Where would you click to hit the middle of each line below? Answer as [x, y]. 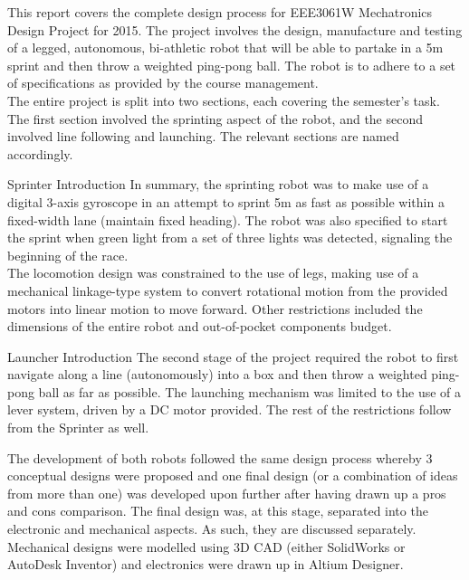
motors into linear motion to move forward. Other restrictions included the [215, 308]
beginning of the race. [68, 255]
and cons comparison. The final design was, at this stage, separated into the [218, 511]
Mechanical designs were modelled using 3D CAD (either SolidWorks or [206, 546]
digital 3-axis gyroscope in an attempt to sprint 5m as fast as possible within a [226, 201]
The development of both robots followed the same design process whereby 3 [220, 457]
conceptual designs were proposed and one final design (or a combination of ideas [233, 475]
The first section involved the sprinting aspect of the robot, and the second [215, 118]
